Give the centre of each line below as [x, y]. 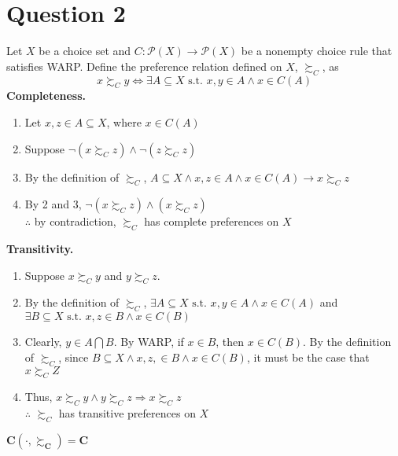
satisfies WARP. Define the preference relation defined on [144, 66]
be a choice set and [85, 51]
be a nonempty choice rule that [317, 51]
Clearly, [43, 342]
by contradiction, [75, 221]
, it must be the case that [308, 357]
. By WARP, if [149, 342]
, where [124, 121]
